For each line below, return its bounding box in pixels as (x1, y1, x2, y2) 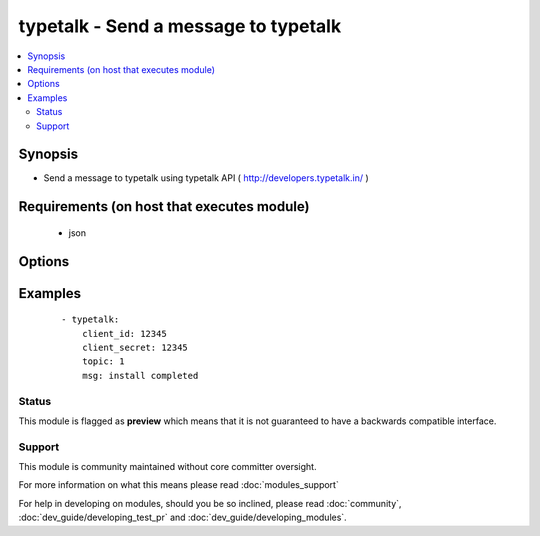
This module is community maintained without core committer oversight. (18, 461, 317, 473)
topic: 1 (81, 356, 125, 367)
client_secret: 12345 (81, 342, 189, 354)
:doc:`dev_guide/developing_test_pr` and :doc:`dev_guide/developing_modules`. (18, 511, 347, 524)
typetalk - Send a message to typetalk (18, 15, 342, 37)
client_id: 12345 (81, 328, 167, 339)
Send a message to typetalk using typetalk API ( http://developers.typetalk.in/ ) (43, 172, 369, 184)
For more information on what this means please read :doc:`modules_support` (18, 479, 339, 491)
